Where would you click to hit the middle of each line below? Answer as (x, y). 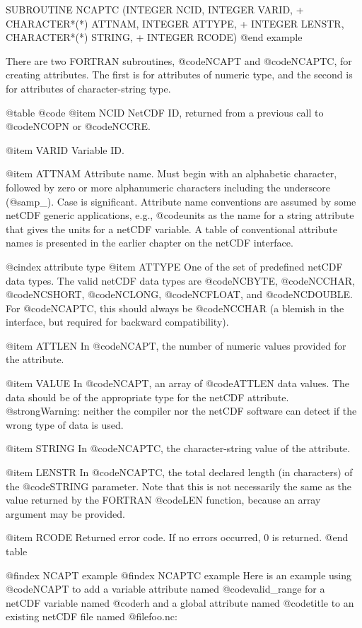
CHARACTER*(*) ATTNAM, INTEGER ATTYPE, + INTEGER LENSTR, (175, 23)
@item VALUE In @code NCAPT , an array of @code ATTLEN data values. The (178, 383)
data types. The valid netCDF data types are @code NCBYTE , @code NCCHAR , (180, 280)
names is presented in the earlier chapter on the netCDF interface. (150, 243)
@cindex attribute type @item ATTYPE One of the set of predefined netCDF (174, 266)
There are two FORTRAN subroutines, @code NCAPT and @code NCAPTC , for (179, 60)
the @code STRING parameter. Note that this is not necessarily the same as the (179, 486)
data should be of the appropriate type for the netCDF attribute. (147, 397)
